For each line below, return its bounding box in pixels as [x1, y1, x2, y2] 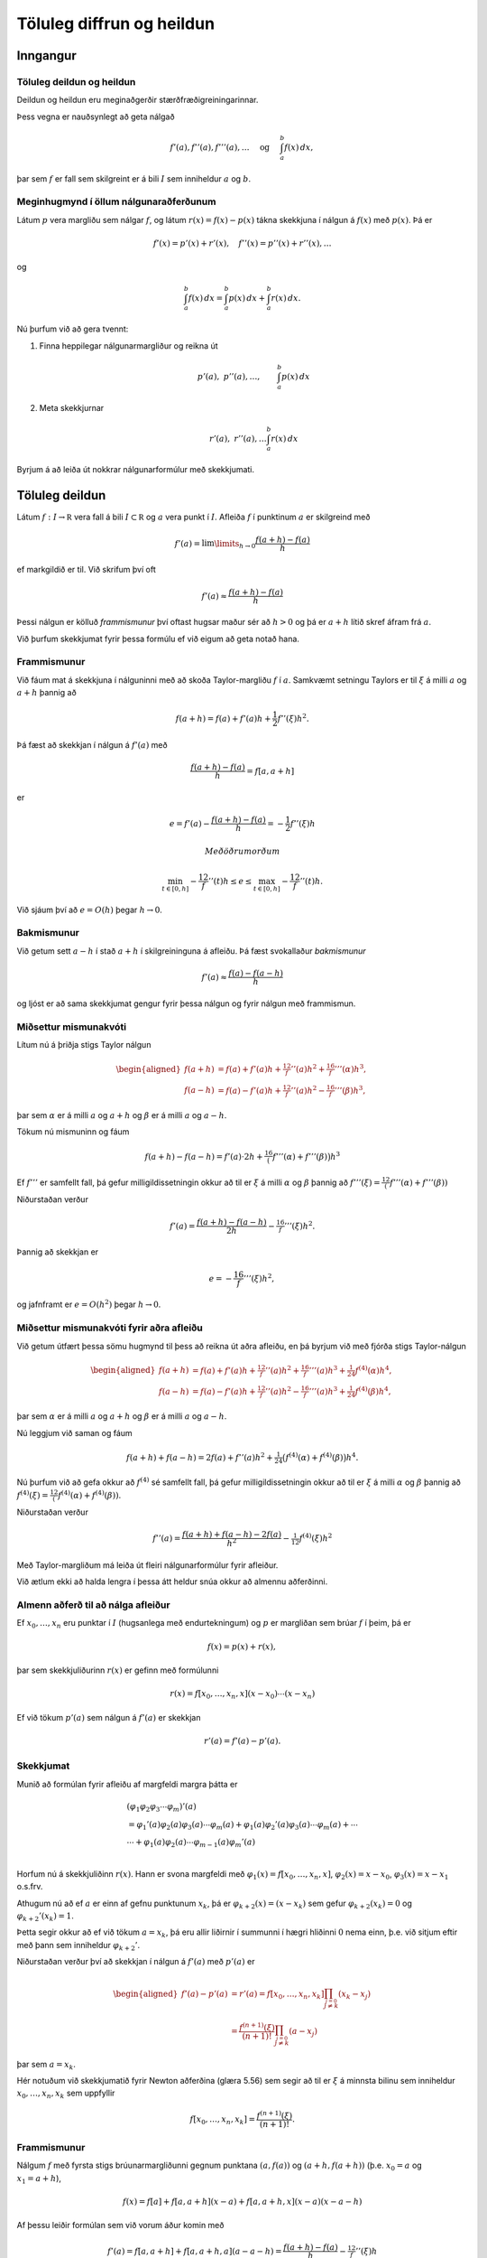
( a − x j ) [289, 2026, 317, 2039]
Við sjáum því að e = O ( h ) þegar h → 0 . [16, 904, 162, 915]
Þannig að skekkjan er [16, 1246, 99, 1257]
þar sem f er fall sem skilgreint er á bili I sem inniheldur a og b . [16, 173, 252, 184]
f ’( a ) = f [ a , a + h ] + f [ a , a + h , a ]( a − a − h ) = [106, 2245, 282, 2256]
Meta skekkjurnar [39, 402, 105, 413]
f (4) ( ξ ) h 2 [299, 1532, 333, 1544]
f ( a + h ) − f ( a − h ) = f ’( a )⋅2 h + [144, 1152, 263, 1162]
